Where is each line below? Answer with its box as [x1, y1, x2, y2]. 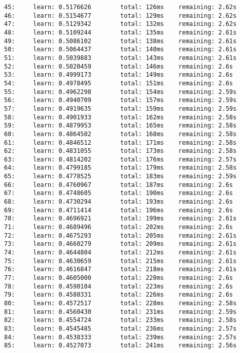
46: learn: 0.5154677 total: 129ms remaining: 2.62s [4, 12, 237, 19]
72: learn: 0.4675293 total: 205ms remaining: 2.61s [4, 232, 237, 239]
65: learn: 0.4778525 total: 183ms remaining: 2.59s [4, 173, 237, 180]
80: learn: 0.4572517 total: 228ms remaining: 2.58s [4, 299, 237, 307]
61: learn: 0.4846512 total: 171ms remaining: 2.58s [4, 139, 237, 146]
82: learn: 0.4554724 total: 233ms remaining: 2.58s [4, 316, 237, 324]
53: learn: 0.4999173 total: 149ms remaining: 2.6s [4, 71, 233, 79]
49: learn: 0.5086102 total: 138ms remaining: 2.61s [4, 37, 237, 45]
